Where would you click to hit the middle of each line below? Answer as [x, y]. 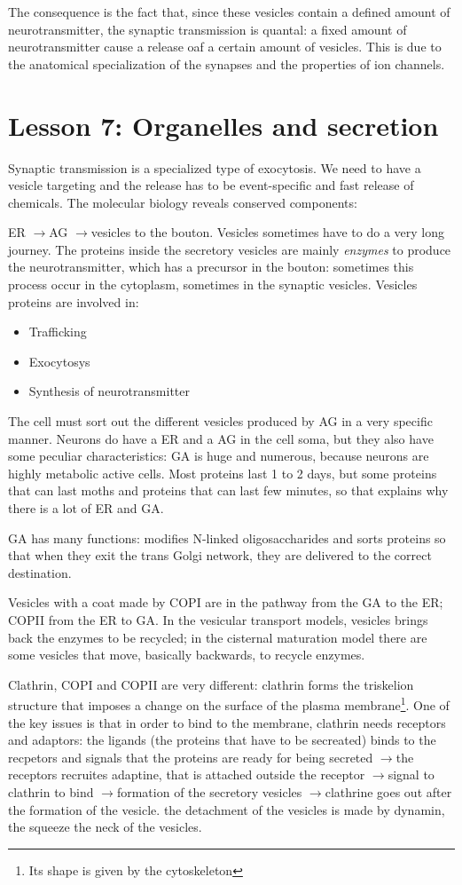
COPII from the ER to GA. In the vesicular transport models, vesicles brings [218, 619]
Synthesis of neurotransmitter [109, 391]
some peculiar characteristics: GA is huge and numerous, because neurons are [219, 456]
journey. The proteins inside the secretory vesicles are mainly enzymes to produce [230, 249]
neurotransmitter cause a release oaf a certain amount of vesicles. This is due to [225, 47]
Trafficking [58, 332]
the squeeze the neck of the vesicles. [105, 827]
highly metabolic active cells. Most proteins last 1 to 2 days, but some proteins [223, 473]
